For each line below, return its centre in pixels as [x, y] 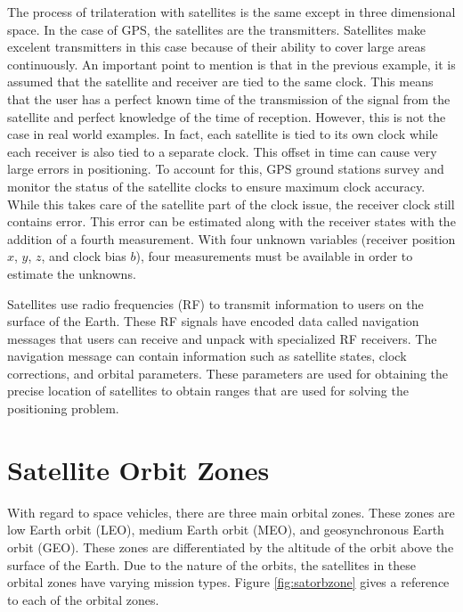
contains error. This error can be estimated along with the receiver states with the [231, 221]
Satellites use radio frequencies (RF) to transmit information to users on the [215, 303]
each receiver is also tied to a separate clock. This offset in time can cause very [222, 151]
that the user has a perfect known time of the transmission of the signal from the [229, 98]
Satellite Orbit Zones [138, 469]
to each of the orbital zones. [83, 599]
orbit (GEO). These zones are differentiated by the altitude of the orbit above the [231, 547]
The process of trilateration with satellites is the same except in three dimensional [231, 12]
